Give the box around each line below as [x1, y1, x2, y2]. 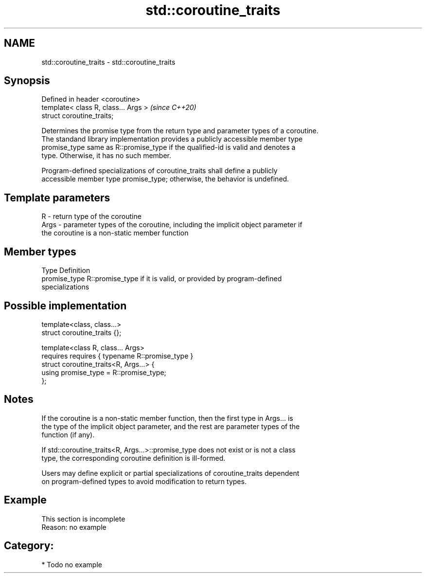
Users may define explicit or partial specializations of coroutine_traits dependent [41, 469, 300, 477]
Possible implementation [4, 299, 127, 312]
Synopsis [4, 74, 50, 87]
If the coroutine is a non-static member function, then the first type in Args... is [41, 414, 293, 422]
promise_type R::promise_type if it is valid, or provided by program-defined [41, 274, 282, 283]
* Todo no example [41, 560, 102, 569]
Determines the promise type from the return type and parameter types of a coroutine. [41, 126, 319, 135]
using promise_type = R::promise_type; [41, 368, 166, 377]
